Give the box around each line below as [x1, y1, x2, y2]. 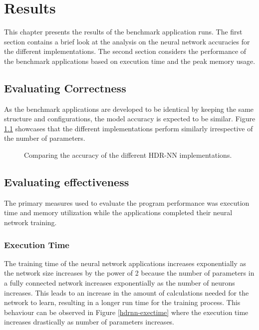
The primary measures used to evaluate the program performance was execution [4, 197, 250, 208]
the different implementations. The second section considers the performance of [4, 46, 247, 56]
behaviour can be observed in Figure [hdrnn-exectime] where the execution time [4, 307, 249, 317]
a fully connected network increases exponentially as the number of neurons [4, 278, 235, 288]
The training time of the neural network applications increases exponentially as [4, 258, 247, 268]
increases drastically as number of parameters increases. [4, 317, 175, 327]
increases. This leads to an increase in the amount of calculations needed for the [4, 287, 249, 298]
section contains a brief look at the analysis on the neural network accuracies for [4, 36, 250, 46]
